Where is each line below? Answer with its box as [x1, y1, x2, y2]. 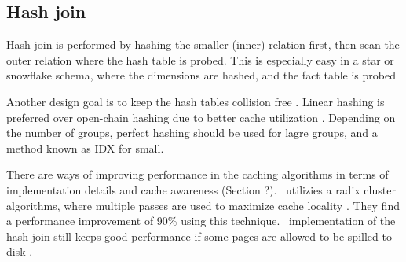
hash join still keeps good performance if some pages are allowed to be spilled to [6, 227, 392, 244]
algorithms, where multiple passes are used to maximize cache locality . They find [6, 197, 400, 213]
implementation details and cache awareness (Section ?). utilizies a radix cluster [6, 181, 396, 197]
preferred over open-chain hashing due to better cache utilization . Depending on [6, 109, 396, 125]
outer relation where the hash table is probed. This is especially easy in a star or [6, 51, 394, 68]
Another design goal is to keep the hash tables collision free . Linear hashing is [6, 93, 385, 109]
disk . [6, 243, 33, 260]
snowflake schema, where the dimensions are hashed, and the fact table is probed [6, 67, 396, 83]
